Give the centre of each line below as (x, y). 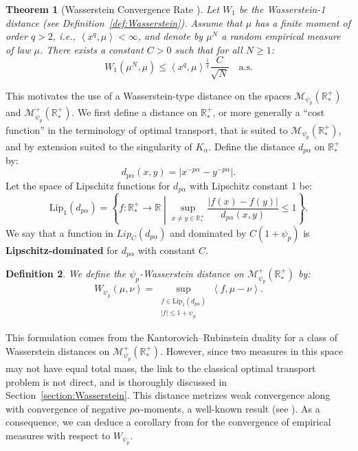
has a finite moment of (303, 22)
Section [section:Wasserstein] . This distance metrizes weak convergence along (168, 395)
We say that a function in (59, 232)
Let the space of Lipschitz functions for (88, 185)
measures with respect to (58, 435)
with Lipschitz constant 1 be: (251, 185)
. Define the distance (252, 147)
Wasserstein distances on (58, 350)
